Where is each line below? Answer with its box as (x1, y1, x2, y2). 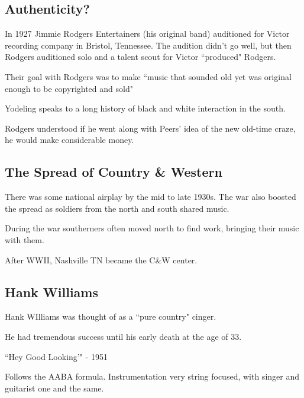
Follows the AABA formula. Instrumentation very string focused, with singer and (5, 370, 299, 383)
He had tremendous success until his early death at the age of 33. (5, 330, 242, 342)
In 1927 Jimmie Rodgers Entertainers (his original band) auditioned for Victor (5, 27, 290, 40)
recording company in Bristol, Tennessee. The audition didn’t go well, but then (5, 39, 292, 51)
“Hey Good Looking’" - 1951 (5, 350, 108, 362)
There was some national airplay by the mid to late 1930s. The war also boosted (5, 190, 296, 203)
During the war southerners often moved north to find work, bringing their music (5, 222, 299, 234)
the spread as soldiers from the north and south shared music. (5, 202, 229, 214)
